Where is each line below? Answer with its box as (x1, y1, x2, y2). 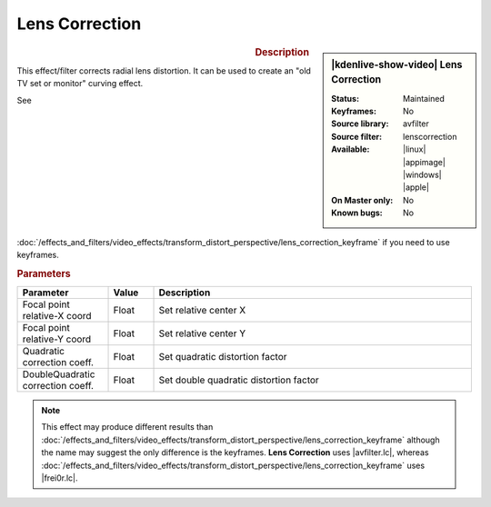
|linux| (403, 144, 426, 154)
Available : (331, 144, 370, 154)
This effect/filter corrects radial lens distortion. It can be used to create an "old (16, 65, 311, 76)
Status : (331, 93, 359, 104)
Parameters (16, 267, 72, 280)
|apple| (403, 182, 429, 193)
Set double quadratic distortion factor (158, 373, 320, 386)
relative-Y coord (22, 333, 92, 345)
